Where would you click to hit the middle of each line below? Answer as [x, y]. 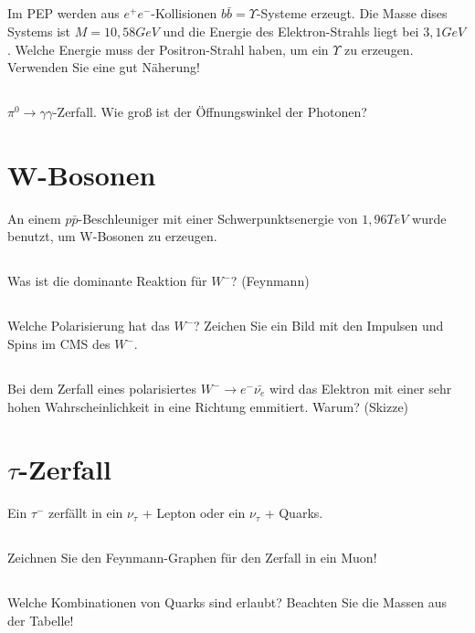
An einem [34, 218]
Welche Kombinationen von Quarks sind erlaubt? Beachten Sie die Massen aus [227, 602]
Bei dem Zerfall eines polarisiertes [102, 389]
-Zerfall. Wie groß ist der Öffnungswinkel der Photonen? [210, 112]
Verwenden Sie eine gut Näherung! [104, 67]
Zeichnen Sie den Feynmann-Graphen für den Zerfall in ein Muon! [192, 558]
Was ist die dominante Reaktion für [107, 281]
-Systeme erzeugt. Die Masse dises [352, 13]
